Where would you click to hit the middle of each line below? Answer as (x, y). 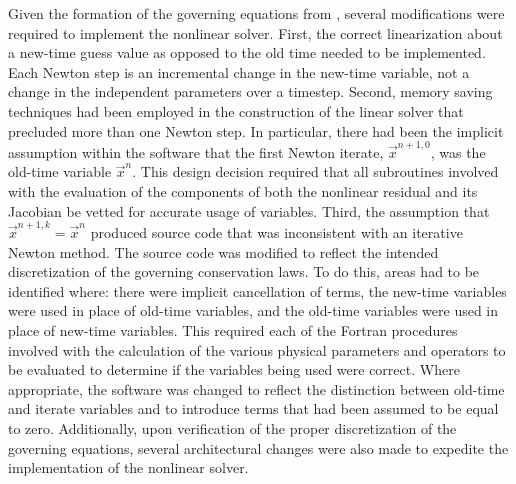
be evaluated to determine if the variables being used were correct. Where (234, 369)
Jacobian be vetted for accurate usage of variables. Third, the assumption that (249, 210)
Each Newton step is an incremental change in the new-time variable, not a (239, 71)
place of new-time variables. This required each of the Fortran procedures (233, 329)
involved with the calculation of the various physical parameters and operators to (257, 349)
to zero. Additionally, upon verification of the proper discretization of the (232, 427)
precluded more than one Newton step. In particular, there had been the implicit (256, 130)
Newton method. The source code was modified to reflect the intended (223, 251)
